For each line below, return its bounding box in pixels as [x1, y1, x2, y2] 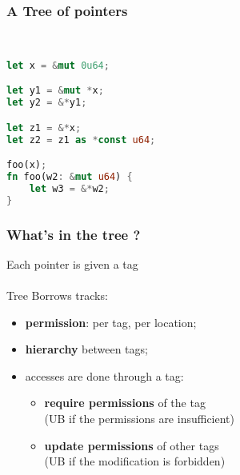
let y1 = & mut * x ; [6, 85, 104, 97]
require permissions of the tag [44, 394, 206, 411]
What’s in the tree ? [6, 224, 141, 244]
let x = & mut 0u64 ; [6, 59, 110, 71]
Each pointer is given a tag [6, 255, 138, 272]
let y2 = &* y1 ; [6, 97, 87, 109]
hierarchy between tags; [25, 341, 148, 357]
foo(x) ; [6, 159, 47, 171]
